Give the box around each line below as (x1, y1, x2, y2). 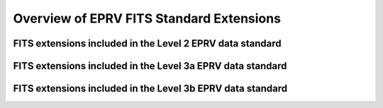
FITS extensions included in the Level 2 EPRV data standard (13, 37, 282, 49)
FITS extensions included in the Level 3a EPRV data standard (13, 60, 287, 72)
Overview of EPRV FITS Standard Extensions (13, 11, 282, 26)
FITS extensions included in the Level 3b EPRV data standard (13, 83, 287, 95)
